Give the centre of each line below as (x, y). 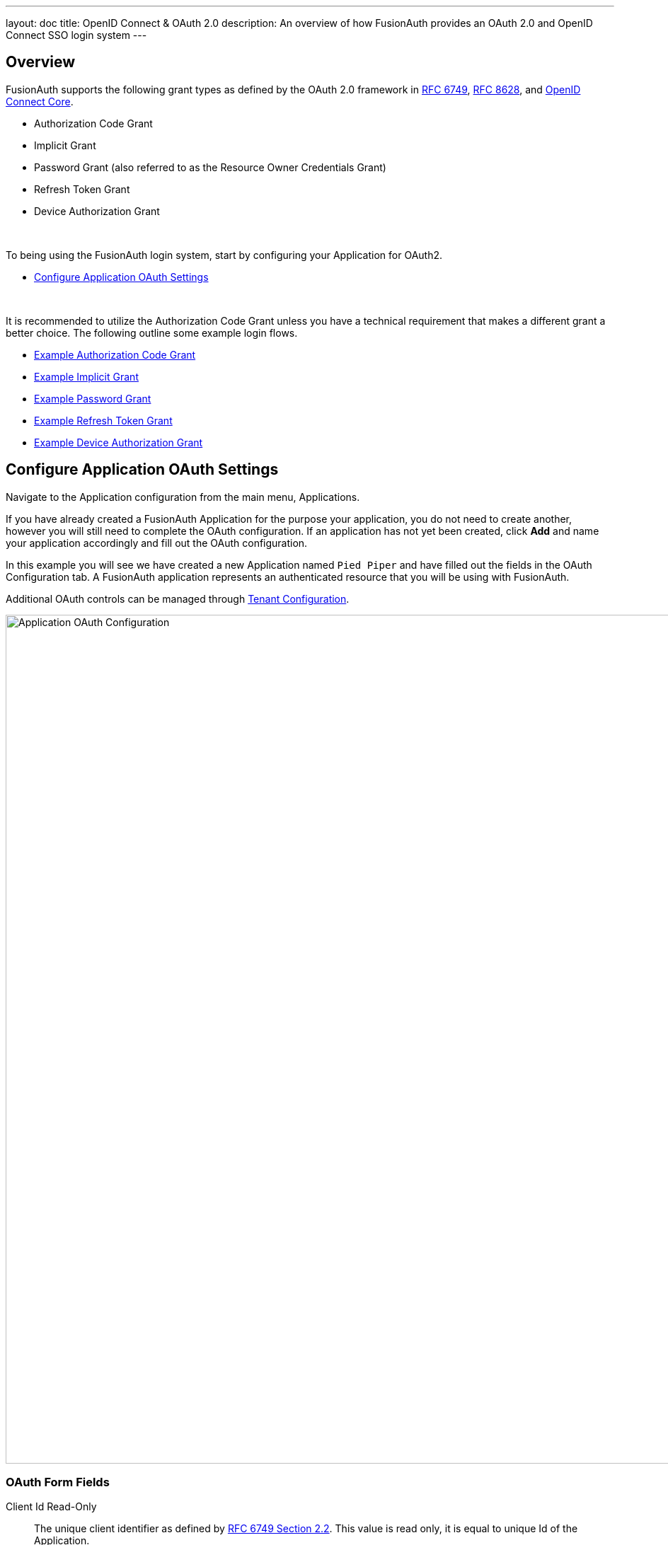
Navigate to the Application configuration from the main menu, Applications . (183, 497)
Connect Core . (40, 101)
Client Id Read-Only (51, 1507)
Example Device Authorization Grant (119, 442)
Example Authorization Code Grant (115, 354)
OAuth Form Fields (58, 1482)
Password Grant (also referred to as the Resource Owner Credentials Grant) (210, 167)
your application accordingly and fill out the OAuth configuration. (157, 543)
